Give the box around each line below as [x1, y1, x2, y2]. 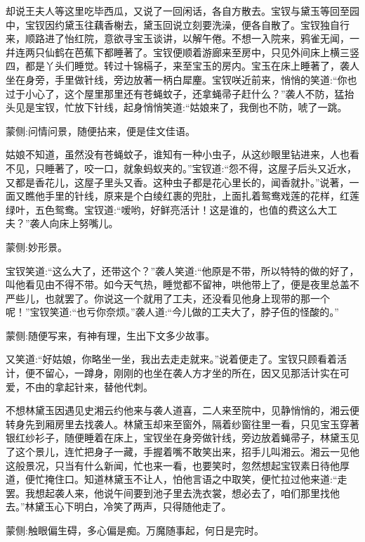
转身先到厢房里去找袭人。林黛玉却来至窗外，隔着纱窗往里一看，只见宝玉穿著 [6, 416, 359, 431]
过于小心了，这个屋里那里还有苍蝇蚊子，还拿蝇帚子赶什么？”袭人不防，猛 [6, 86, 345, 101]
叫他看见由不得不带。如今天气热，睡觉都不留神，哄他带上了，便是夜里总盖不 [6, 277, 359, 292]
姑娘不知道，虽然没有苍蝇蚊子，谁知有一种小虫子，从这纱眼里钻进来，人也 [6, 147, 350, 162]
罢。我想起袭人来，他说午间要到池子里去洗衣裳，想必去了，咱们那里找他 [6, 485, 340, 500]
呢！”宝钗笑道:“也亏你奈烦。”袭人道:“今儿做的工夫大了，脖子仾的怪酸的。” [6, 304, 339, 319]
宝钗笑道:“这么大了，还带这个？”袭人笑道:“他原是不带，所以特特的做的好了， [6, 263, 359, 278]
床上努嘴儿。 [59, 216, 119, 231]
